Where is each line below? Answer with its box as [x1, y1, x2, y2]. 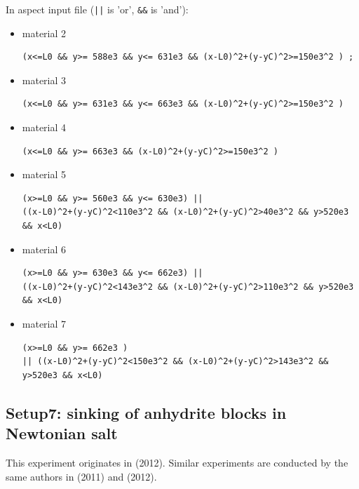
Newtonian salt [6, 422, 118, 444]
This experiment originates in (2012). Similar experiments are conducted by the [6, 455, 348, 469]
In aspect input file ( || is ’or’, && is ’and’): [6, 2, 189, 16]
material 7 [22, 316, 67, 330]
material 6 [22, 241, 67, 256]
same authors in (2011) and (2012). [6, 469, 157, 483]
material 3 [22, 72, 67, 87]
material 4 [22, 120, 67, 135]
